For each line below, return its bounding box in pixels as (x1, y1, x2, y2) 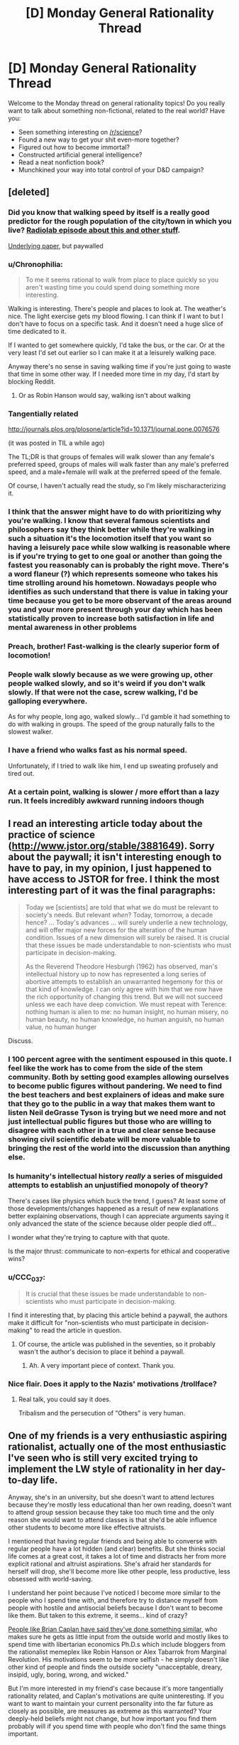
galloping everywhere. (8, 696, 88, 706)
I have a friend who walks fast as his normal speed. (8, 745, 187, 755)
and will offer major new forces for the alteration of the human (25, 926, 208, 934)
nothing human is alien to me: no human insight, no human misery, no (25, 1008, 229, 1016)
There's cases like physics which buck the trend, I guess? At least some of (8, 1196, 226, 1205)
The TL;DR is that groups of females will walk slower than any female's (8, 453, 215, 461)
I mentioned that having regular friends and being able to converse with (8, 1537, 217, 1546)
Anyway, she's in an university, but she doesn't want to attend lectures (8, 1493, 215, 1502)
